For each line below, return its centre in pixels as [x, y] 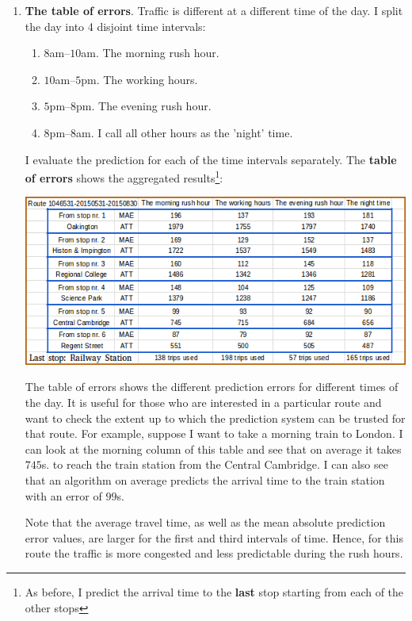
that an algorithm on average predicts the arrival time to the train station [205, 479]
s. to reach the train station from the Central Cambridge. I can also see [215, 464]
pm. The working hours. [139, 79]
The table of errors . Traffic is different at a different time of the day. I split [214, 10]
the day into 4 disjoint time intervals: [115, 26]
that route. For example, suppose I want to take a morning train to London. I [214, 433]
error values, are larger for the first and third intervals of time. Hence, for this [214, 537]
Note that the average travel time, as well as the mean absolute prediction [205, 522]
